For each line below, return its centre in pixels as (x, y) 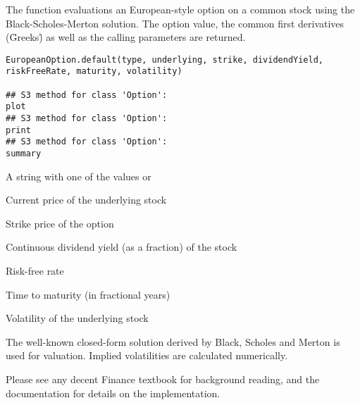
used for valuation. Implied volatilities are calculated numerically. (147, 355)
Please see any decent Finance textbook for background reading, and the (163, 379)
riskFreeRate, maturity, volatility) (94, 71)
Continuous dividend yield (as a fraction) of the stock (122, 247)
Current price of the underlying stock (86, 200)
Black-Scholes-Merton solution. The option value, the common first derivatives (175, 23)
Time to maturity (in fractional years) (88, 294)
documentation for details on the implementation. (113, 393)
